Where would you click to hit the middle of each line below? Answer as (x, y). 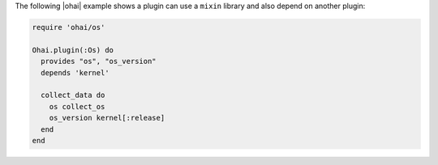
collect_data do (73, 95)
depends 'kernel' (75, 72)
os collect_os (77, 106)
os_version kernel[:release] (107, 118)
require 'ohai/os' (69, 27)
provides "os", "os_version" (99, 61)
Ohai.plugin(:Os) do (73, 50)
